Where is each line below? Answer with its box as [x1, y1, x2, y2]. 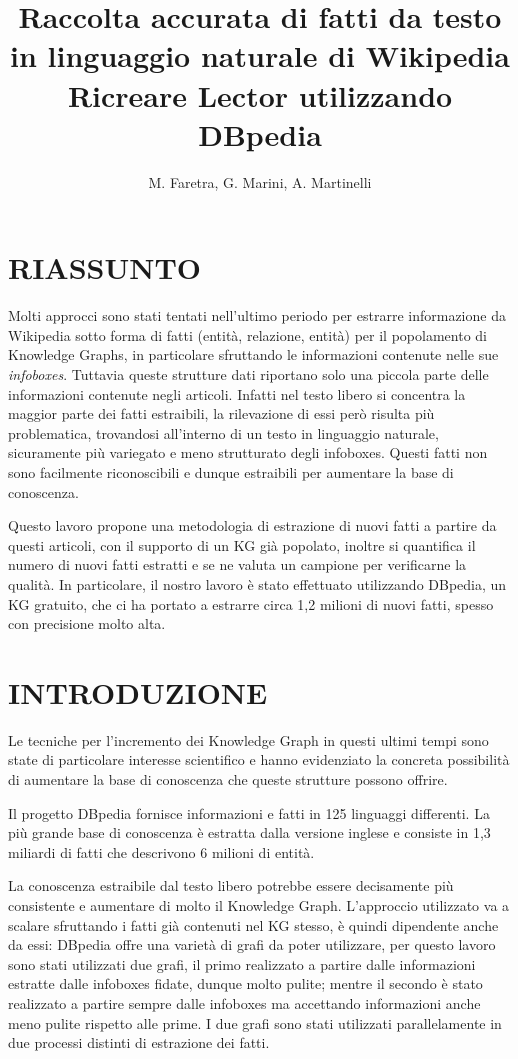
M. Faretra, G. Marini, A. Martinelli [148, 171, 372, 192]
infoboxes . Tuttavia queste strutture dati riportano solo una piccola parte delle [8, 364, 489, 384]
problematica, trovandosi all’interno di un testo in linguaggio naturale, [8, 422, 439, 443]
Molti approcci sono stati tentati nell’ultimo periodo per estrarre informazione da [8, 305, 506, 326]
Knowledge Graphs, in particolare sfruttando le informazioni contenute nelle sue [8, 344, 499, 365]
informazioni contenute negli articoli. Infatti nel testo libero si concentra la [8, 383, 466, 404]
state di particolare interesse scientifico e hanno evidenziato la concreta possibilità [8, 749, 510, 770]
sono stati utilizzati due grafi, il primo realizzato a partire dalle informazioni [8, 953, 476, 974]
